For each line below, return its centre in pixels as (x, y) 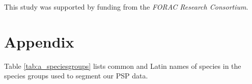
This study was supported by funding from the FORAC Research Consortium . (126, 7)
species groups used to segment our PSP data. (76, 76)
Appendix (39, 41)
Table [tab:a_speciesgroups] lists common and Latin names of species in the (123, 66)
